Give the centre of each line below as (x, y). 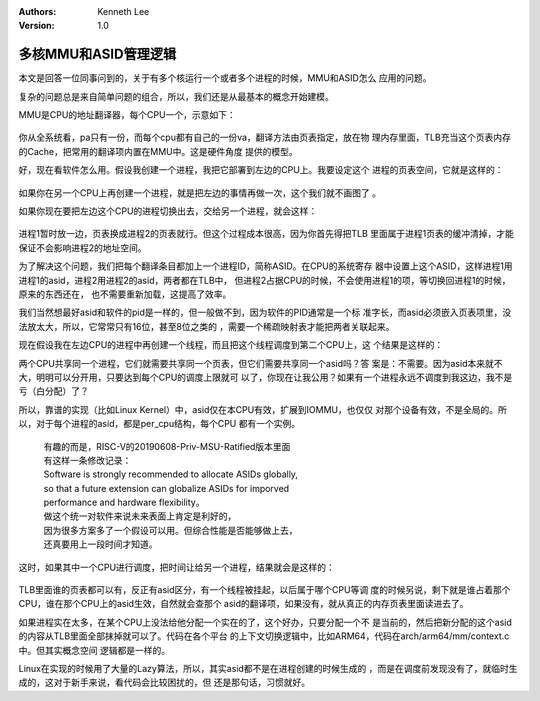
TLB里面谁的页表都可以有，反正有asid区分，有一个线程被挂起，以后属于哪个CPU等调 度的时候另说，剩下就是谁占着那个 (264, 590)
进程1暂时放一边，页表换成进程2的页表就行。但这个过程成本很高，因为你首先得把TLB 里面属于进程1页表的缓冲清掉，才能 (266, 234)
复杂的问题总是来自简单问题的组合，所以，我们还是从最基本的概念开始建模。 (176, 96)
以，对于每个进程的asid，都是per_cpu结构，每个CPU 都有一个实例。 (159, 424)
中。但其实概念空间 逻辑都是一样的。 (94, 650)
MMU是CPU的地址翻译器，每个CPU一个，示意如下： (127, 115)
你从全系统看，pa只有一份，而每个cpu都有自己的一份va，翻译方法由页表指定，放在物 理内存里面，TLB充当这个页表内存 (265, 137)
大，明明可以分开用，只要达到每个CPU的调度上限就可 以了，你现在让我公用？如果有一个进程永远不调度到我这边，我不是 (265, 377)
